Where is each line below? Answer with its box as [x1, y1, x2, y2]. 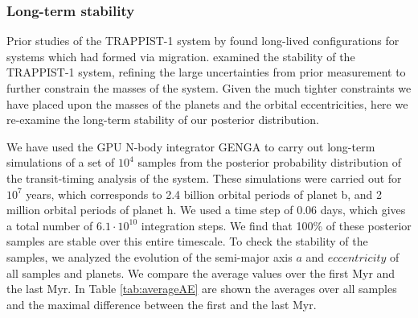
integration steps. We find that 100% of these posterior [141, 217, 412, 233]
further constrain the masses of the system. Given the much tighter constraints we [6, 80, 412, 96]
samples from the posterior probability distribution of [137, 154, 402, 171]
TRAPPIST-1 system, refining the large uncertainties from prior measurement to [6, 64, 406, 81]
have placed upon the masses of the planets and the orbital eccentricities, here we [6, 95, 408, 112]
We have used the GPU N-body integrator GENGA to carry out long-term [6, 138, 375, 155]
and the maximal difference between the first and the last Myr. [6, 295, 317, 312]
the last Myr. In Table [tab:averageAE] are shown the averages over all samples [6, 280, 397, 297]
